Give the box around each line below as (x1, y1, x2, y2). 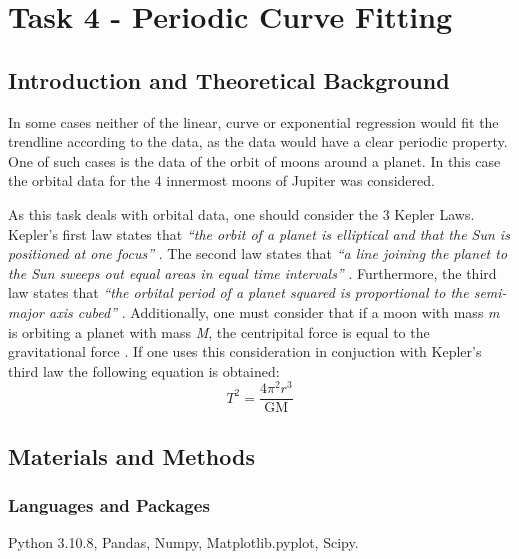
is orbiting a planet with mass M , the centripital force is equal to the (8, 321, 430, 342)
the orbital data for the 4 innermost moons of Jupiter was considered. (8, 170, 435, 191)
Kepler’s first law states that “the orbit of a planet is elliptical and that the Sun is (8, 223, 510, 244)
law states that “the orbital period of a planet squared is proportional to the (8, 282, 469, 303)
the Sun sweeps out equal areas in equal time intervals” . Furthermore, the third (8, 262, 497, 283)
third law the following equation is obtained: (8, 360, 280, 381)
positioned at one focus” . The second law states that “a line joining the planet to (8, 243, 508, 264)
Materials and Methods (8, 440, 255, 471)
